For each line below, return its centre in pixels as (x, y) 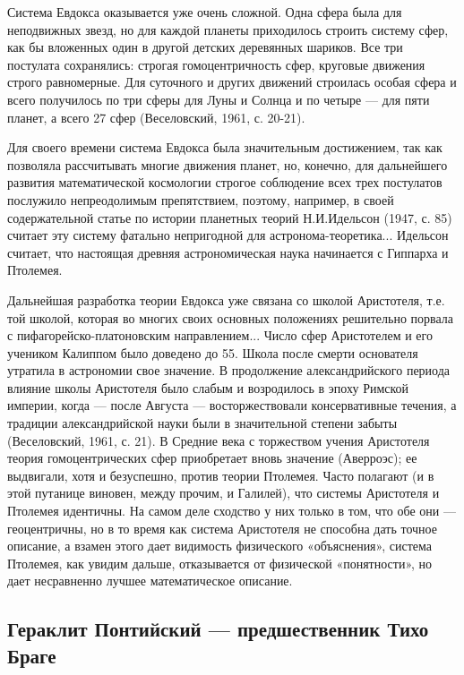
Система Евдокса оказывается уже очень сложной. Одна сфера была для (205, 12)
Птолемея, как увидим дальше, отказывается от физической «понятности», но (220, 563)
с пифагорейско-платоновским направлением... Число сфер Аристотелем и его (220, 335)
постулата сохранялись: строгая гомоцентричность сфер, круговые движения (216, 64)
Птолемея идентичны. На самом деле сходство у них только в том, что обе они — (232, 511)
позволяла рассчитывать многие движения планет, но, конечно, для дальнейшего (228, 164)
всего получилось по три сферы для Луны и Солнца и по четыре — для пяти (219, 99)
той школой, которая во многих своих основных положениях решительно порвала (231, 317)
